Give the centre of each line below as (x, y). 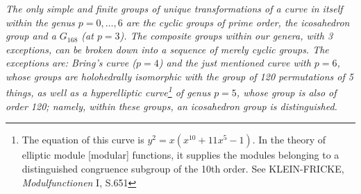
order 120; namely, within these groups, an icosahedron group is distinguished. (171, 106)
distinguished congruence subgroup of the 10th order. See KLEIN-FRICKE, (183, 168)
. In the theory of (289, 140)
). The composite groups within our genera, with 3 (226, 36)
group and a (31, 36)
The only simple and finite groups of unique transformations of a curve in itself (174, 8)
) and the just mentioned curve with (235, 63)
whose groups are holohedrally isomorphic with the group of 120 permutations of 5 (179, 76)
